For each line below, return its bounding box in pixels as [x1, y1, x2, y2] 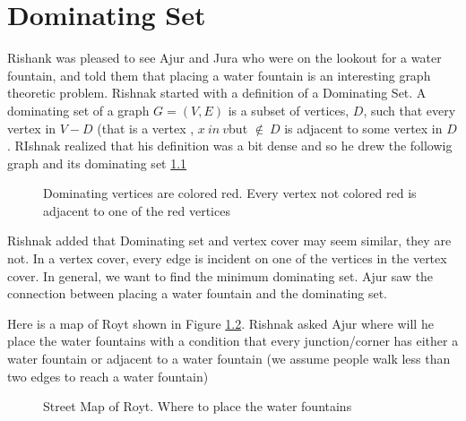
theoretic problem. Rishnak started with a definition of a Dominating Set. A [7, 83, 427, 102]
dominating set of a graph [7, 100, 150, 119]
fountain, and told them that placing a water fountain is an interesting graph [7, 65, 431, 84]
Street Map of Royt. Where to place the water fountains [43, 397, 352, 416]
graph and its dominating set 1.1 [7, 153, 187, 172]
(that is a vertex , [97, 118, 194, 137]
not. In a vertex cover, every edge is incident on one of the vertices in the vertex [7, 249, 447, 268]
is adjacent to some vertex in [284, 118, 443, 137]
